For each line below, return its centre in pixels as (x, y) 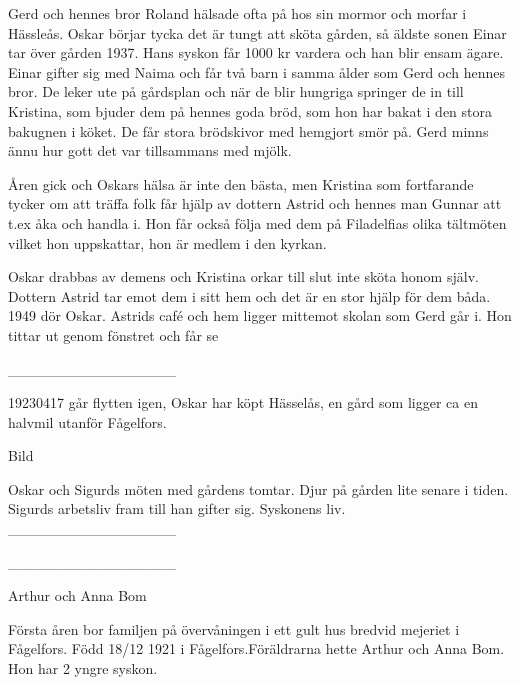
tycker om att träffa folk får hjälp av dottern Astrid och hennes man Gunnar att (255, 203)
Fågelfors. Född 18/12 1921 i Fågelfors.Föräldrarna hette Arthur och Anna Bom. (256, 648)
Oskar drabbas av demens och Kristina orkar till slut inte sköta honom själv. (243, 276)
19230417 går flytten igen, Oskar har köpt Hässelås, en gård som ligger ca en (243, 402)
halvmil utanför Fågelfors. (87, 421)
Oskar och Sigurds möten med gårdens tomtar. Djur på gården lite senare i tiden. (258, 488)
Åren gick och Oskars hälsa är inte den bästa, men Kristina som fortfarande (241, 183)
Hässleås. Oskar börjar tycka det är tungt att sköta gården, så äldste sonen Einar (257, 32)
